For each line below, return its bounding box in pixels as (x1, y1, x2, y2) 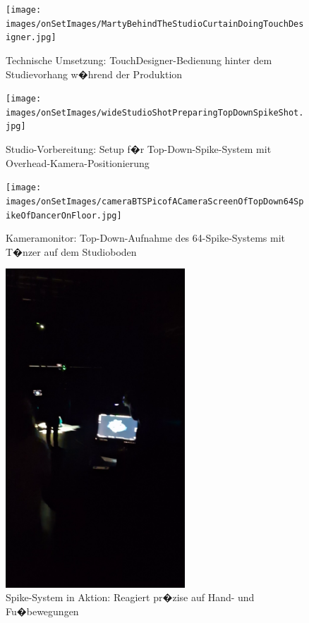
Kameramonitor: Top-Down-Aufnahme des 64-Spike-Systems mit (6, 230, 285, 245)
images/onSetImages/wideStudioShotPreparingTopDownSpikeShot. (6, 107, 304, 118)
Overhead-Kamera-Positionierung (6, 155, 150, 170)
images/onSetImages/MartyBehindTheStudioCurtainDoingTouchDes (6, 18, 304, 29)
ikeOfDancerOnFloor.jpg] (6, 210, 122, 221)
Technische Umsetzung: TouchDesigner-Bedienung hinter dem (6, 52, 272, 67)
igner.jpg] (6, 32, 56, 43)
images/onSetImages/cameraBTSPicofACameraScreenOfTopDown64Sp (6, 196, 304, 206)
